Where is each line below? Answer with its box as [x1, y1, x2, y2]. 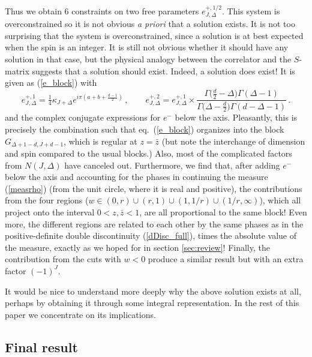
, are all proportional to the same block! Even [139, 205, 307, 218]
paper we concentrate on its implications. [5, 308, 156, 320]
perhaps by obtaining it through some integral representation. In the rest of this [5, 296, 299, 309]
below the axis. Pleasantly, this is [175, 111, 298, 124]
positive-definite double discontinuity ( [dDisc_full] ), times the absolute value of [5, 229, 296, 242]
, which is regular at [64, 134, 137, 147]
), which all [259, 194, 301, 206]
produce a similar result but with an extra [148, 253, 304, 265]
